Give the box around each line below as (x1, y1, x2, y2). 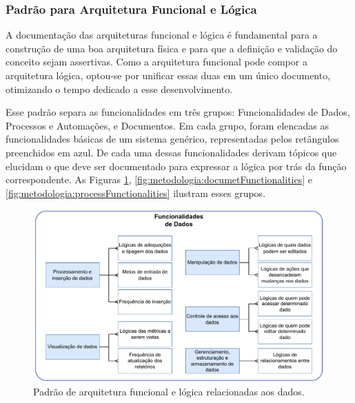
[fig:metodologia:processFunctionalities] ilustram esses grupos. (6, 185, 266, 200)
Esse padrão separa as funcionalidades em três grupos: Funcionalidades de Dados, (6, 105, 350, 119)
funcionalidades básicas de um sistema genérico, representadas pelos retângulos (6, 132, 339, 146)
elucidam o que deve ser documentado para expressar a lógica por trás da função (6, 158, 347, 173)
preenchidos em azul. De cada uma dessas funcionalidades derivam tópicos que (6, 145, 337, 159)
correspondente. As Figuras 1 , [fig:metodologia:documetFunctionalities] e (6, 172, 312, 187)
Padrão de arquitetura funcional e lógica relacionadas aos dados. (33, 384, 305, 399)
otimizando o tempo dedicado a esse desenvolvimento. (6, 81, 233, 96)
